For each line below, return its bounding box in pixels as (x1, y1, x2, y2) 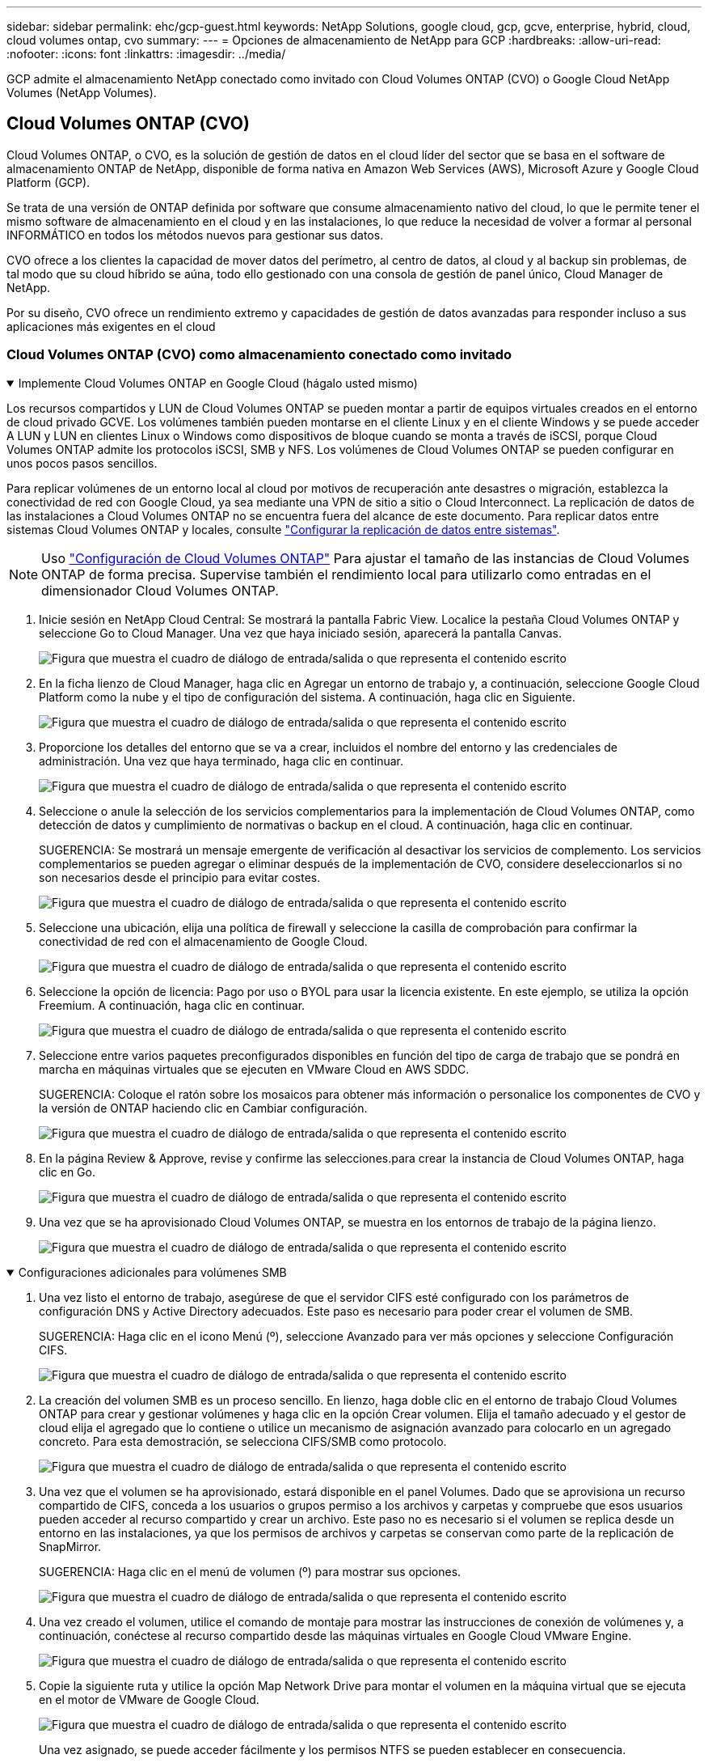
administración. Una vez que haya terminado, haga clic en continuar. (39, 753, 403, 768)
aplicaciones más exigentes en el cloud (6, 319, 216, 333)
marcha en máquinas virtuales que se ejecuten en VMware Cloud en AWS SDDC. (39, 1062, 470, 1076)
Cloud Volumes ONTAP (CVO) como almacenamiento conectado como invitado (6, 346, 512, 363)
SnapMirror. (39, 1539, 102, 1553)
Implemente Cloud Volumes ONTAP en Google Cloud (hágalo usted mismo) (18, 375, 418, 390)
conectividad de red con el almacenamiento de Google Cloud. (39, 934, 368, 948)
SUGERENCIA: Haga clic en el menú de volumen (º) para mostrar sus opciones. (39, 1564, 461, 1579)
